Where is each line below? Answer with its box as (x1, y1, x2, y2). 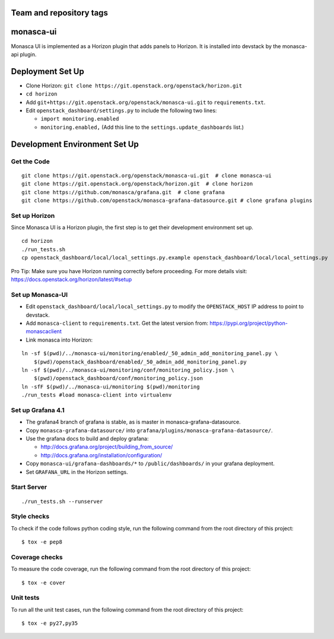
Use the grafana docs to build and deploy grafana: (26, 435, 149, 442)
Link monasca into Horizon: (26, 336, 93, 343)
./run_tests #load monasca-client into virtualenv (21, 392, 172, 398)
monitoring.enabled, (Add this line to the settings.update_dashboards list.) (40, 124, 244, 131)
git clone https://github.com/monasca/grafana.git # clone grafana (21, 189, 225, 195)
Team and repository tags (11, 8, 108, 18)
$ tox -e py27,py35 (21, 620, 78, 627)
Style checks (11, 513, 50, 521)
